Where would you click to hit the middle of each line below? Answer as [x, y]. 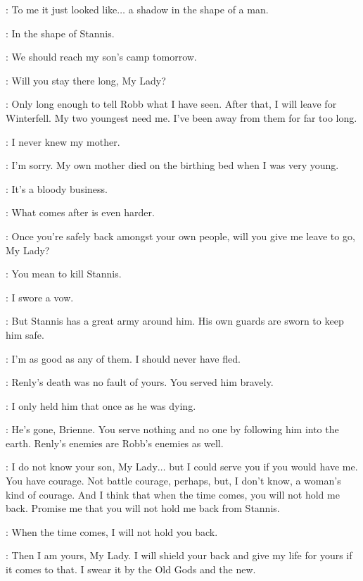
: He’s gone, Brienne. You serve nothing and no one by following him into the [172, 429]
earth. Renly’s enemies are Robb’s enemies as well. [115, 443]
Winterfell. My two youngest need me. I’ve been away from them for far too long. [181, 117]
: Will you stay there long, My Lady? [86, 80]
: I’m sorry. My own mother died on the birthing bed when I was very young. [172, 165]
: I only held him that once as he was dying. [101, 405]
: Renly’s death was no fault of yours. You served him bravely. [140, 382]
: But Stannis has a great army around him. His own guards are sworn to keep [175, 321]
